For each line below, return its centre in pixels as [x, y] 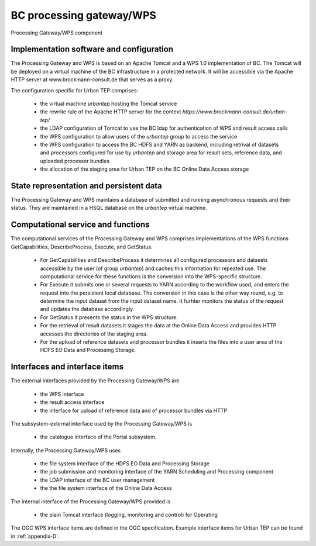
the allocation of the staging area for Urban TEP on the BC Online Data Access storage [145, 169]
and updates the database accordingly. [87, 309]
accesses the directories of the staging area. [94, 334]
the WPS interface [62, 394]
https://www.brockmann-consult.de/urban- [235, 112]
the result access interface [72, 402]
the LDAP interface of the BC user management [97, 480]
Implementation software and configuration [92, 49]
